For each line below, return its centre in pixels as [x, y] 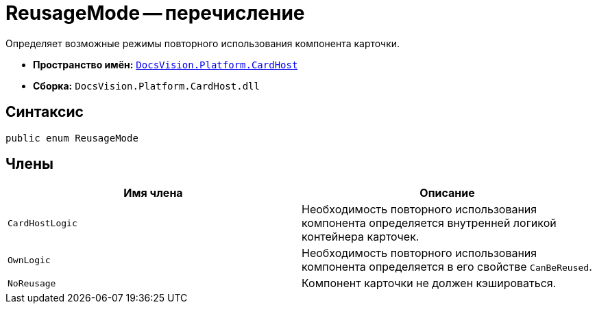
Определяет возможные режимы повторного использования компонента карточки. [203, 43]
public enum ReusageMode [72, 138]
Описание [447, 193]
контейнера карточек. [361, 237]
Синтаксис [45, 112]
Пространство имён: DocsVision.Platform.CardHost [166, 64]
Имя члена [153, 193]
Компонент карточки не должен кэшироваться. [429, 283]
